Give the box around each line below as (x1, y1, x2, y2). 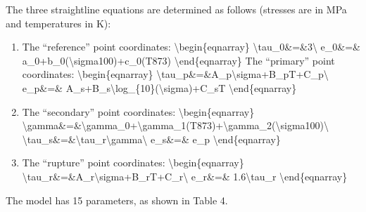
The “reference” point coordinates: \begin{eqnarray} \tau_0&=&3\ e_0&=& (22, 39, 360, 54)
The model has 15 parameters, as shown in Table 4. (6, 192, 228, 207)
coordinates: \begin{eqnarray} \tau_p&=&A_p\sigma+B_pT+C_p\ (22, 67, 329, 81)
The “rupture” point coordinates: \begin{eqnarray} (22, 155, 244, 170)
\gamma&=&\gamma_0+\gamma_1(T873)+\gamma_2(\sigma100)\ (22, 118, 329, 133)
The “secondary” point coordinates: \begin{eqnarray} (22, 104, 255, 119)
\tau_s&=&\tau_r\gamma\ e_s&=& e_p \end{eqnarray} (22, 131, 281, 146)
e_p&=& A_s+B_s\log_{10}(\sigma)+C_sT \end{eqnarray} (22, 80, 297, 95)
